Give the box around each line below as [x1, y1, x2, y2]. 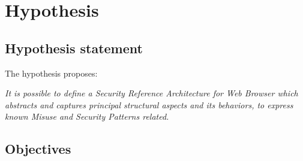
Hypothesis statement [5, 38, 143, 57]
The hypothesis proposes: [5, 66, 98, 79]
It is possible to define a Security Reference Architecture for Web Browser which [5, 87, 298, 99]
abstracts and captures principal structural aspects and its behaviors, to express [5, 98, 293, 111]
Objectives [5, 139, 71, 158]
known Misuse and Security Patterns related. [5, 110, 169, 123]
